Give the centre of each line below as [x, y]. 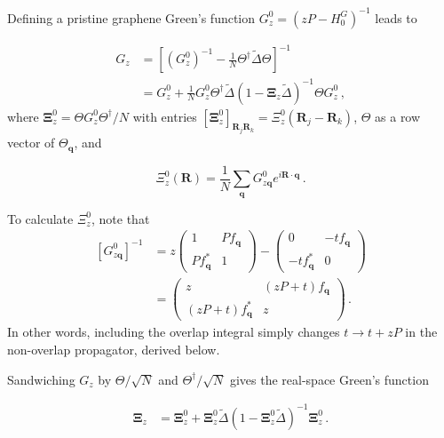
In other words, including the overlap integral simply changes [174, 332]
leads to [396, 17]
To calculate [40, 218]
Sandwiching [41, 379]
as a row [398, 116]
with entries [165, 116]
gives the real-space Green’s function [329, 379]
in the [421, 332]
